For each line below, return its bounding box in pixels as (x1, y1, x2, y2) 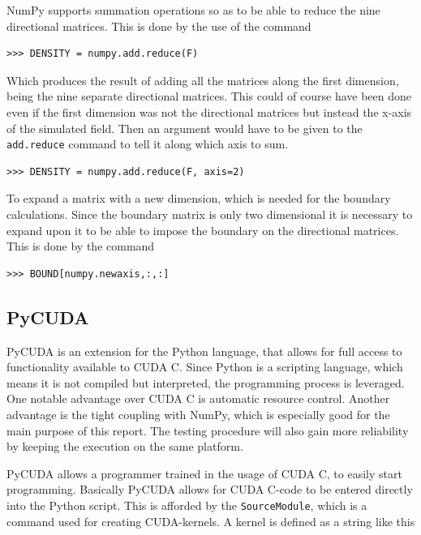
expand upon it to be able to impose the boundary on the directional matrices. (6, 221, 399, 238)
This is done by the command (6, 238, 155, 255)
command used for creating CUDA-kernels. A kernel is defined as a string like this (6, 512, 415, 529)
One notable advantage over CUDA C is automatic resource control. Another (6, 390, 390, 407)
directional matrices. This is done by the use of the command (6, 17, 311, 34)
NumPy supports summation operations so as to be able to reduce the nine (6, 2, 380, 18)
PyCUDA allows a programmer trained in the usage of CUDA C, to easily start (6, 464, 402, 481)
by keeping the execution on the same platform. (6, 438, 243, 455)
